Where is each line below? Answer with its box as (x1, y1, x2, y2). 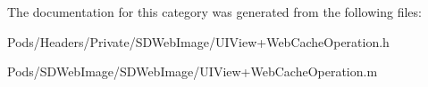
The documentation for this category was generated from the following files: (7, 3, 422, 20)
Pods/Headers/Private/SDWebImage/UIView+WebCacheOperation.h (7, 32, 390, 51)
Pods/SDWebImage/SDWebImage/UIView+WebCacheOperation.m (7, 62, 378, 81)
